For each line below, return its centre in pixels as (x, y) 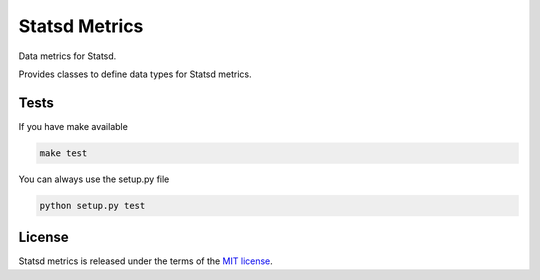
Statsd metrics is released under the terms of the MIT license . (146, 261)
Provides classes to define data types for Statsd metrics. (135, 74)
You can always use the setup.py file (94, 179)
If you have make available (73, 126)
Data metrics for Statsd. (67, 56)
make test (63, 153)
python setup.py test (92, 205)
